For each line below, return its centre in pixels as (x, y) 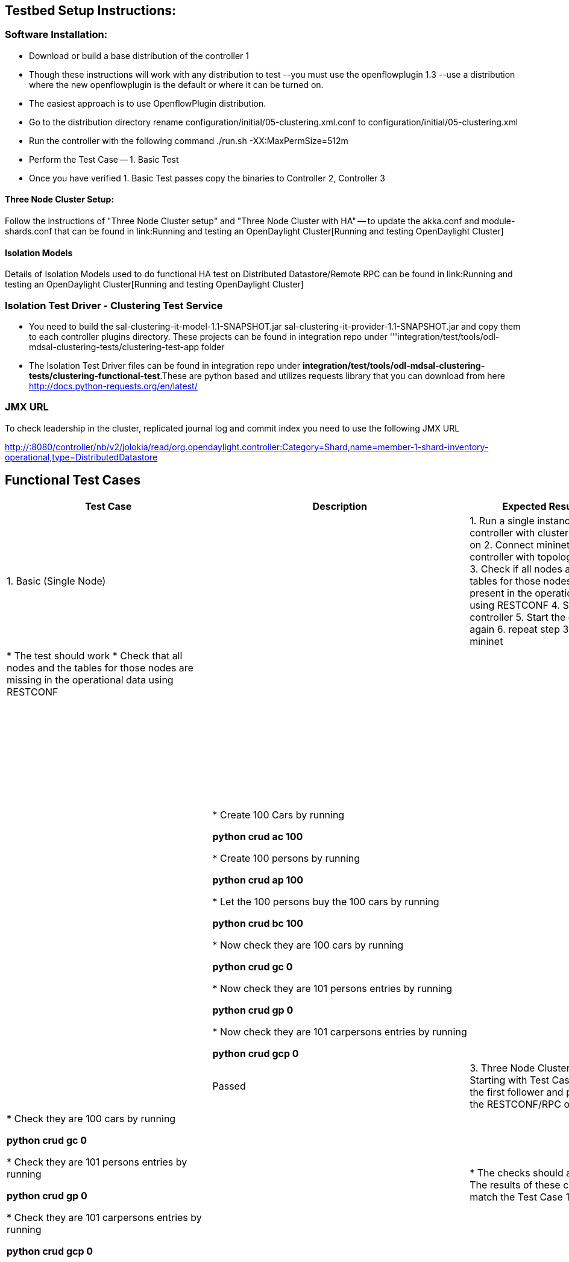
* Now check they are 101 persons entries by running (332, 988)
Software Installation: (56, 35)
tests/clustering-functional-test (95, 375)
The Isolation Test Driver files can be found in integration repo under (165, 365)
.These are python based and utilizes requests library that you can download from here (332, 375)
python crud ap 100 (258, 880)
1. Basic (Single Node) (56, 581)
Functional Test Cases (73, 480)
